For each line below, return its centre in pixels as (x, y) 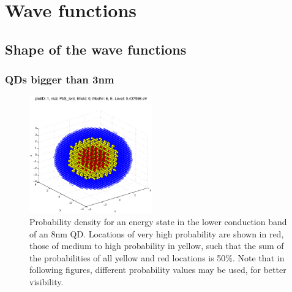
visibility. (47, 281)
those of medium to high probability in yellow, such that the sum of (157, 246)
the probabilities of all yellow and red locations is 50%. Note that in (157, 257)
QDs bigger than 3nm (60, 79)
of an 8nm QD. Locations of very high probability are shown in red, (157, 233)
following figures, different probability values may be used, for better (158, 270)
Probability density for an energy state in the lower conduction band (158, 221)
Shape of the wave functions (96, 49)
